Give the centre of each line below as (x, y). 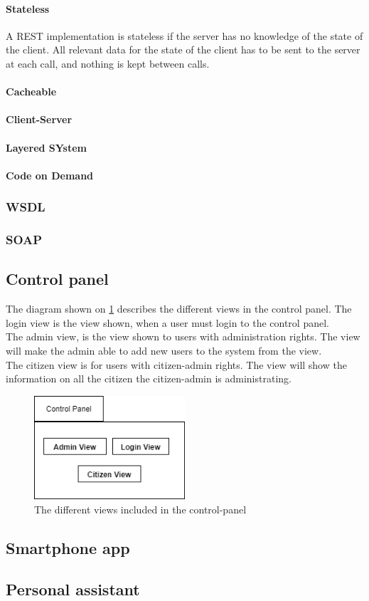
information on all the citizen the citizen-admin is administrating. (149, 378)
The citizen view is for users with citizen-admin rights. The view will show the (176, 364)
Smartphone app (68, 547)
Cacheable (31, 92)
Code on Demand (50, 175)
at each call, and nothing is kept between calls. (108, 63)
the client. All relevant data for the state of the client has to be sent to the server (183, 49)
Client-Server (39, 119)
